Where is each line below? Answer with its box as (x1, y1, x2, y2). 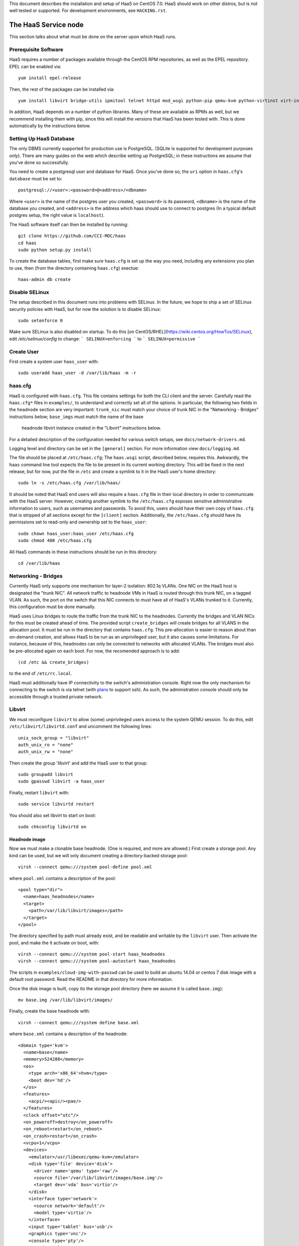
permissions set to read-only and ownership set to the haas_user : (9, 519, 147, 525)
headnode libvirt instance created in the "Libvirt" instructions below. (21, 425, 161, 431)
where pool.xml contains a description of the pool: (9, 875, 116, 881)
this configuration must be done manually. (9, 604, 96, 610)
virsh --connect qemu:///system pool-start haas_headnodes (18, 951, 165, 957)
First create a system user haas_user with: (9, 359, 99, 365)
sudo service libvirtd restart (18, 801, 95, 807)
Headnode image (9, 836, 46, 842)
